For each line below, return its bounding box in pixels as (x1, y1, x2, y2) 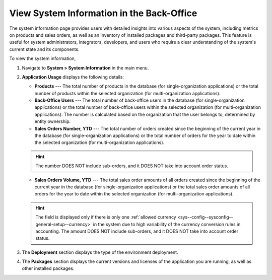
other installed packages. (22, 265, 75, 271)
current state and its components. (9, 46, 80, 52)
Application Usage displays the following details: (22, 74, 124, 80)
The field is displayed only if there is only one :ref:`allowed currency (35, 214, 176, 220)
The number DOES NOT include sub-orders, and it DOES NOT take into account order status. (35, 163, 229, 169)
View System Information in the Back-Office (9, 8, 197, 19)
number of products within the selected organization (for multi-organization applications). (34, 90, 221, 96)
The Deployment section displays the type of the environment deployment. (22, 249, 178, 255)
